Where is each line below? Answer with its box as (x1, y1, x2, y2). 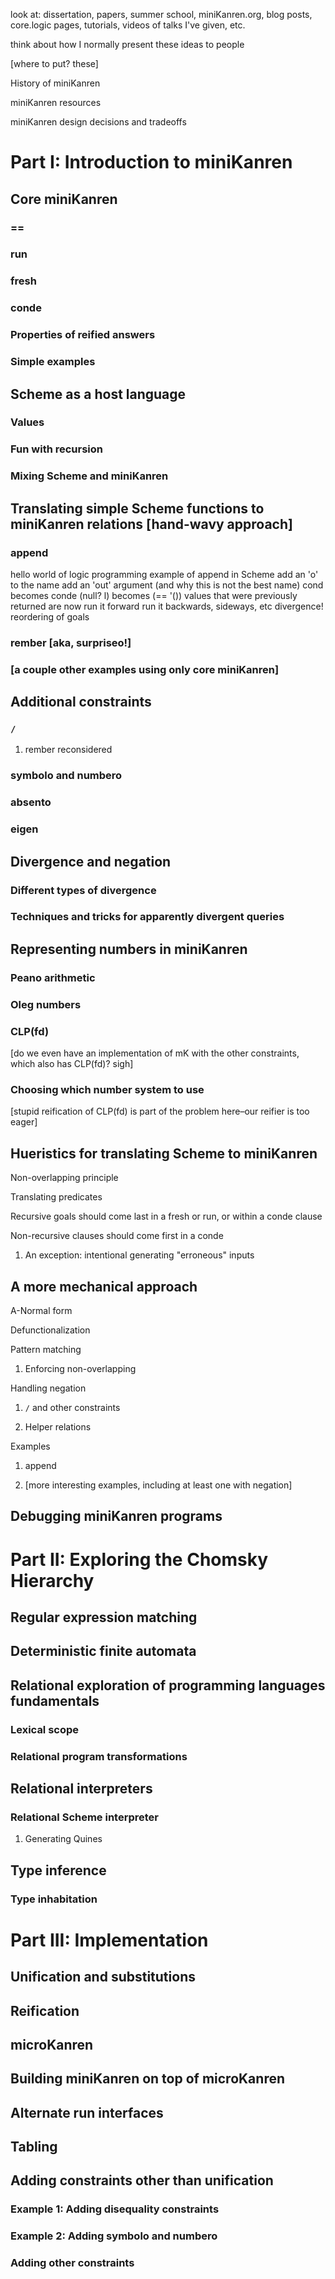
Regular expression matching (10, 1609, 198, 1626)
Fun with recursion (10, 442, 104, 456)
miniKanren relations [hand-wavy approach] (10, 515, 293, 533)
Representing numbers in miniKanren (10, 940, 248, 958)
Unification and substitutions (10, 1969, 196, 1986)
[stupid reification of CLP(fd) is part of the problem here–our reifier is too (10, 1105, 310, 1118)
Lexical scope (10, 1722, 80, 1736)
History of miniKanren (10, 77, 101, 89)
